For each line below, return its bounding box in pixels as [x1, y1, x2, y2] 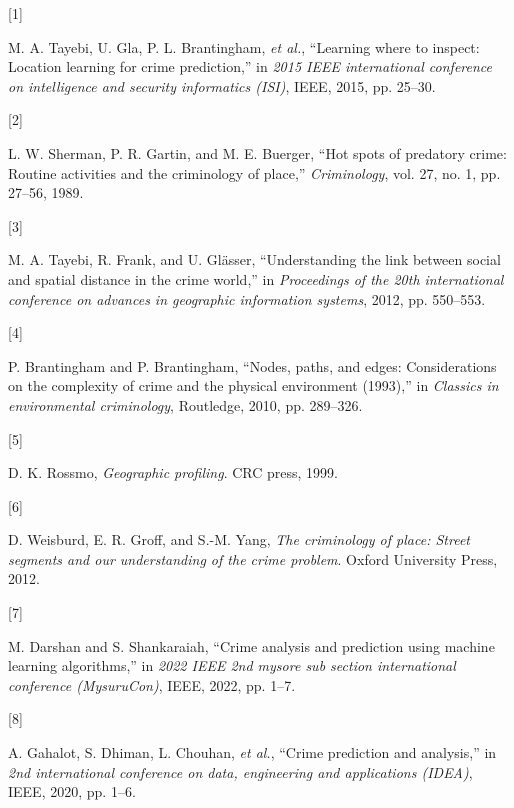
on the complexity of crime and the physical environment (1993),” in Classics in [8, 375, 499, 396]
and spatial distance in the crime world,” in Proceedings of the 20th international [8, 268, 504, 289]
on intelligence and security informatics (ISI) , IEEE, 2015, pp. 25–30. [8, 75, 436, 96]
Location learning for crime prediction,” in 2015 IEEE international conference [8, 56, 493, 77]
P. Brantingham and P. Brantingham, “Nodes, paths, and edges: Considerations [8, 355, 497, 376]
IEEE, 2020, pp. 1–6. [8, 781, 136, 802]
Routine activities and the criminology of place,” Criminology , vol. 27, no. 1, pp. [8, 162, 501, 183]
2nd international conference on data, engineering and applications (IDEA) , [8, 761, 473, 782]
